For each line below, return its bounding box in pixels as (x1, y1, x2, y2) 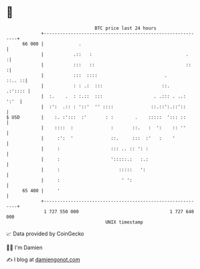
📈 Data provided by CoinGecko (6, 230, 84, 237)
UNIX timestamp (105, 219, 144, 225)
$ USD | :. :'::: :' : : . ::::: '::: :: (6, 114, 186, 120)
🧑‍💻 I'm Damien (6, 244, 43, 251)
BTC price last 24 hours (95, 25, 157, 31)
